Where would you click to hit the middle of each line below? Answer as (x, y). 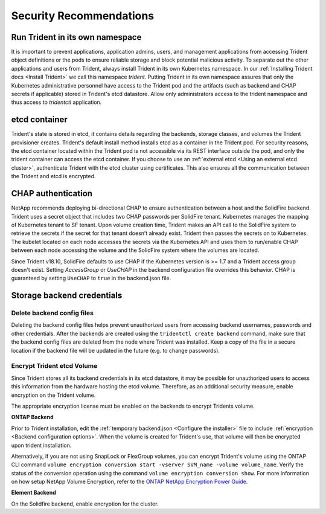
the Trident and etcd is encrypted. (53, 176)
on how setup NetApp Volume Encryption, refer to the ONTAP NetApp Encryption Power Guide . (129, 482)
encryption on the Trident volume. (53, 395)
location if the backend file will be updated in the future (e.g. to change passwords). (116, 350)
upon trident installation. (41, 445)
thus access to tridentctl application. (56, 102)
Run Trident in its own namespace (76, 37)
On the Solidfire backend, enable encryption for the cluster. (85, 504)
